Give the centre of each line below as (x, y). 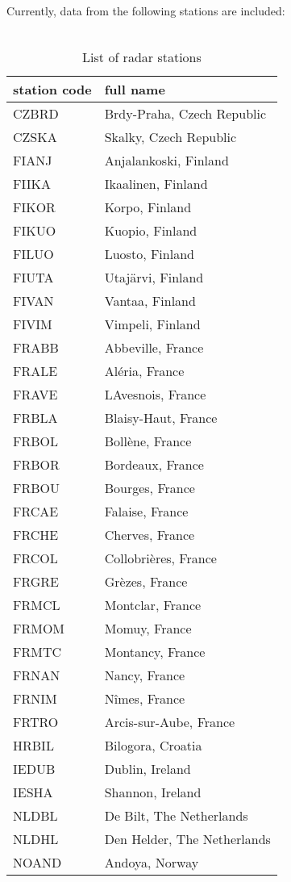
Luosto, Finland (149, 254)
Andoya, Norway (152, 863)
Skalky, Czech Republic (170, 137)
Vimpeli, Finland (152, 324)
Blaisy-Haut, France (161, 418)
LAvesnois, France (155, 395)
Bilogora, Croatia (153, 746)
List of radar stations (142, 57)
